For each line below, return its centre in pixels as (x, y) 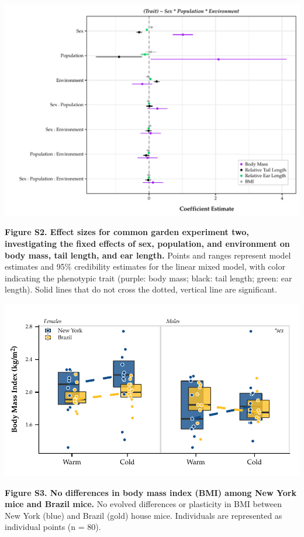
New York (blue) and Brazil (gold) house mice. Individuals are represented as (144, 515)
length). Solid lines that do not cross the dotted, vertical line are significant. (141, 289)
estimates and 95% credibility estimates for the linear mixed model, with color (145, 266)
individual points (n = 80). (53, 527)
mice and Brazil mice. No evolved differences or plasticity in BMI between (143, 504)
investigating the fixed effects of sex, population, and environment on (147, 243)
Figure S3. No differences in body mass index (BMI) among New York (151, 492)
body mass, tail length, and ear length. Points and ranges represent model (148, 255)
